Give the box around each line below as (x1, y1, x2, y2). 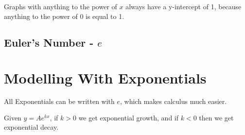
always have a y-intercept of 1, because (125, 1, 242, 11)
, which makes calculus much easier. (120, 96, 227, 106)
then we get (199, 112, 234, 122)
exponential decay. (4, 122, 59, 132)
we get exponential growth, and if (78, 112, 179, 122)
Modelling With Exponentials (4, 68, 207, 88)
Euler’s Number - (4, 34, 94, 50)
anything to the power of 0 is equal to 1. (4, 11, 124, 21)
